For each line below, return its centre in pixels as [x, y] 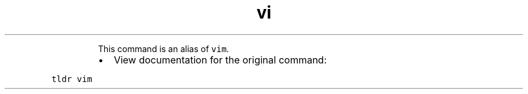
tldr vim [72, 79]
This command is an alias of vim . [163, 48]
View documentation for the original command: [220, 60]
